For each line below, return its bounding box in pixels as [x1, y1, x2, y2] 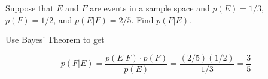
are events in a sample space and [90, 2, 210, 14]
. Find [131, 13, 154, 26]
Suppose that [5, 2, 54, 14]
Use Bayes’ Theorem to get [5, 33, 105, 46]
